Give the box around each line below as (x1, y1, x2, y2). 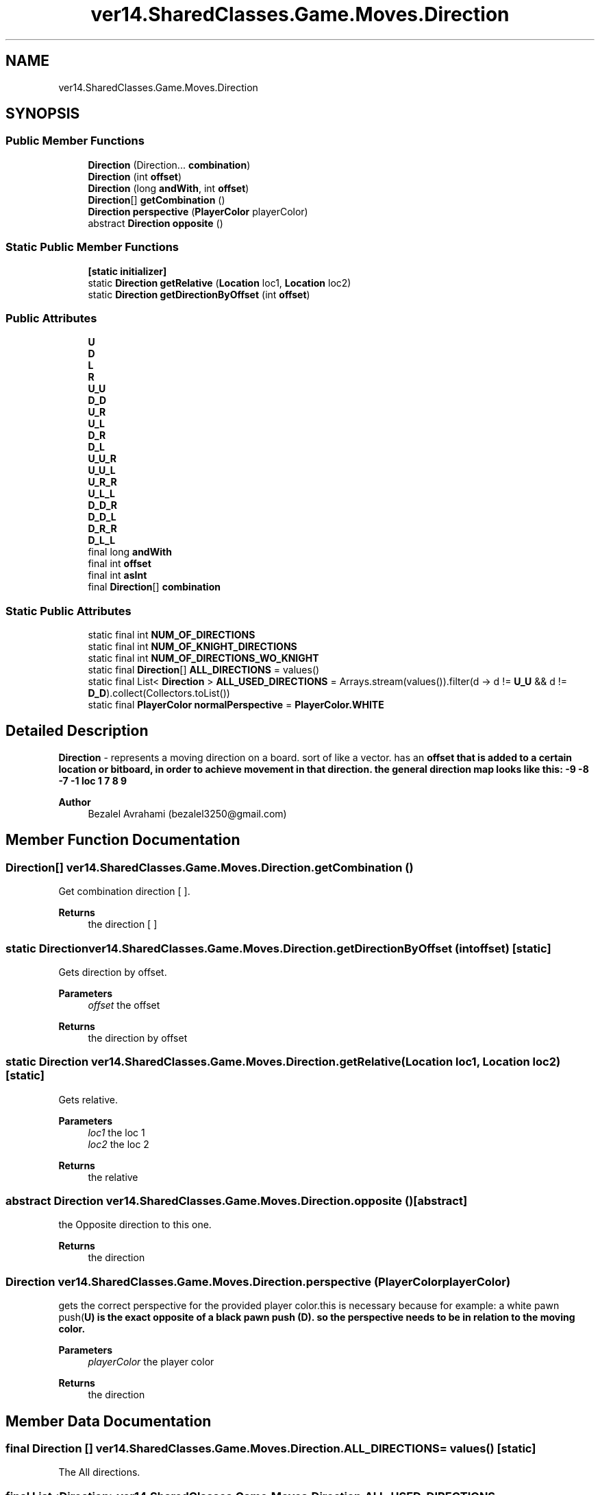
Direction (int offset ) (88, 170, 182, 182)
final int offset (88, 558, 151, 570)
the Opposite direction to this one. (58, 1219, 212, 1231)
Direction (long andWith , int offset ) (88, 182, 249, 194)
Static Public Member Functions (5, 240, 179, 254)
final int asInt (88, 569, 147, 582)
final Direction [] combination (88, 581, 221, 593)
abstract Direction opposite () (88, 217, 223, 229)
